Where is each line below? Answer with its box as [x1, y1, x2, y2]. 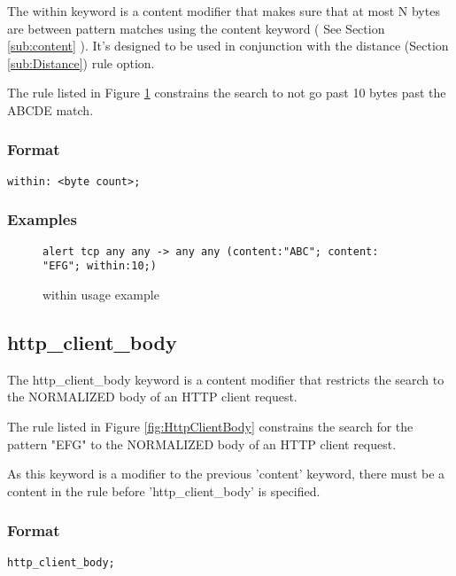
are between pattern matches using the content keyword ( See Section [7, 19, 385, 37]
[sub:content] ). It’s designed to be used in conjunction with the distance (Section [7, 36, 449, 55]
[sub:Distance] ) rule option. [7, 53, 155, 72]
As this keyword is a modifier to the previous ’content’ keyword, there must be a [7, 464, 445, 483]
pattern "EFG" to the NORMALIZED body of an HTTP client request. [7, 434, 397, 453]
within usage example [43, 284, 159, 303]
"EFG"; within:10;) [43, 260, 157, 273]
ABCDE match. [7, 100, 94, 119]
